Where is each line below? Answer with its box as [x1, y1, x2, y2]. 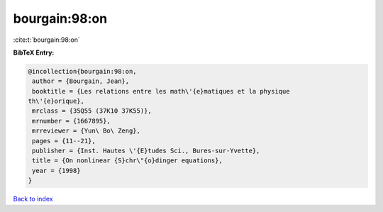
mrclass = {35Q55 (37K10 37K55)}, [32, 107, 152, 115]
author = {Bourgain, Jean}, [32, 77, 130, 85]
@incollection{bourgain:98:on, [28, 67, 138, 75]
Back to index [13, 195, 53, 203]
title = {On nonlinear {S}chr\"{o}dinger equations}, [32, 157, 223, 164]
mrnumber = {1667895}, [32, 117, 111, 125]
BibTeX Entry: [13, 48, 55, 57]
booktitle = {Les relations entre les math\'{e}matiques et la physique [32, 87, 290, 95]
